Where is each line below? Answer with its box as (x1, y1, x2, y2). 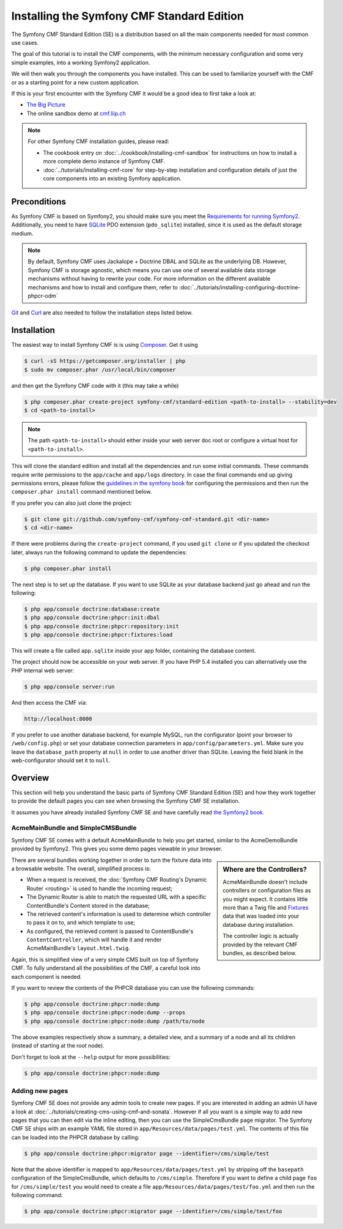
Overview (11, 773, 50, 783)
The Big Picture (26, 101, 65, 108)
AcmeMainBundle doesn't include (223, 878, 308, 885)
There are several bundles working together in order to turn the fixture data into (11, 856, 212, 864)
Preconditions (11, 196, 67, 207)
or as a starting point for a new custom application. (11, 78, 140, 86)
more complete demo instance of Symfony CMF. (43, 158, 165, 165)
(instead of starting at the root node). (11, 1042, 105, 1049)
